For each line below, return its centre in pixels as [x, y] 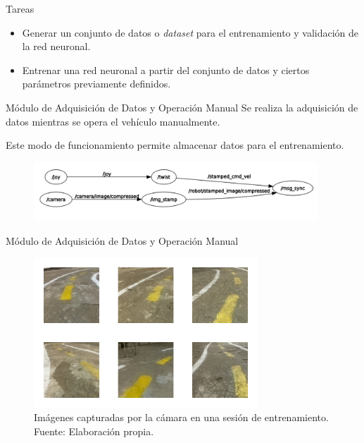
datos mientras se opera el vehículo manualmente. [113, 121]
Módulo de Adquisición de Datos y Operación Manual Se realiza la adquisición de [182, 107]
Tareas [20, 8]
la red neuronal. [56, 46]
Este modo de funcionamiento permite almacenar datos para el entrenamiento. [175, 145]
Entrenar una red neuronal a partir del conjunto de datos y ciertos [166, 69]
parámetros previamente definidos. [96, 84]
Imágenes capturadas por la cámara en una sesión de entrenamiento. [181, 417]
